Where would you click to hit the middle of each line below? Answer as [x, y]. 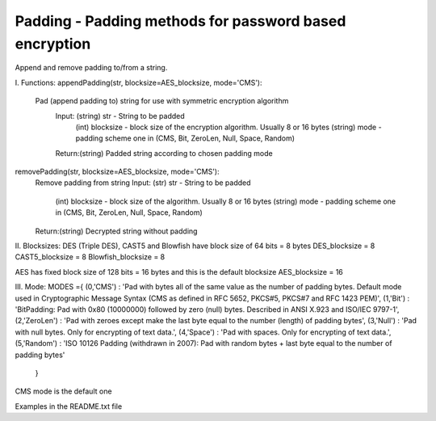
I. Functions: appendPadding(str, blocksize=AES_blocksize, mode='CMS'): [138, 82]
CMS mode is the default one [63, 391]
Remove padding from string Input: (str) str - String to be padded [143, 183]
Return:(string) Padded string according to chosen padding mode [164, 153]
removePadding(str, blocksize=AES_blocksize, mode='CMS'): [117, 172]
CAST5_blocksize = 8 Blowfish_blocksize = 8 [90, 257]
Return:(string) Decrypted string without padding [116, 231]
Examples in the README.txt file [69, 406]
